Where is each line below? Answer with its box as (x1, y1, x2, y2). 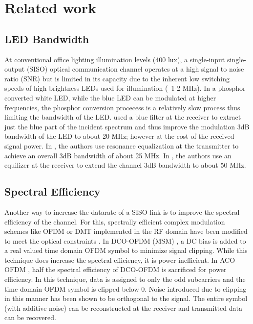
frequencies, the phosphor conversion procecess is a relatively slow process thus (4, 102, 240, 112)
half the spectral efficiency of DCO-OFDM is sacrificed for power (32, 264, 227, 274)
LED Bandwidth (4, 31, 89, 46)
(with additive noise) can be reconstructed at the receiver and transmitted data (4, 302, 242, 313)
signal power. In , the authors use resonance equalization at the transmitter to (4, 140, 239, 150)
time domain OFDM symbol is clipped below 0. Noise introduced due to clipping (4, 283, 247, 294)
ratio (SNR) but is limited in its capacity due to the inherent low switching (4, 73, 230, 83)
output (4, 64, 25, 74)
